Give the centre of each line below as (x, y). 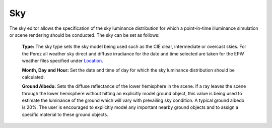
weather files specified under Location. (62, 61)
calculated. (33, 77)
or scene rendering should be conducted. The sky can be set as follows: (84, 35)
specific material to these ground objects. (65, 114)
